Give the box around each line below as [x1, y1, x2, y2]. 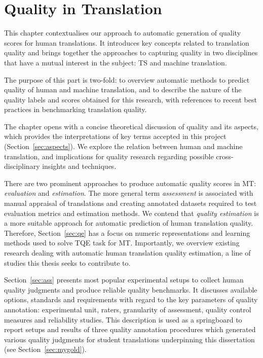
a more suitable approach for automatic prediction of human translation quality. [4, 218, 253, 228]
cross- [216, 151, 234, 161]
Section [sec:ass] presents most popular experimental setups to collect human [4, 274, 244, 285]
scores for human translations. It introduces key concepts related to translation [4, 37, 249, 48]
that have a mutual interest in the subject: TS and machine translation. [4, 57, 227, 67]
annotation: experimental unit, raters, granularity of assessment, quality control [4, 304, 251, 314]
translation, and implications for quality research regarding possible [4, 151, 214, 161]
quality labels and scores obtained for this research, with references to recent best [4, 94, 257, 104]
